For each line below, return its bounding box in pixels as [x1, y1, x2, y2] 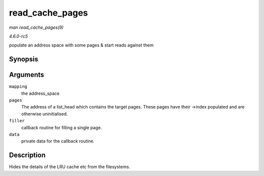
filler [9, 118, 25, 124]
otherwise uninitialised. [21, 110, 68, 117]
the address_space [21, 90, 60, 96]
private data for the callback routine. [21, 138, 95, 144]
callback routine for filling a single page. [21, 125, 102, 131]
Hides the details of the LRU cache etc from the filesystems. [9, 164, 131, 170]
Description [9, 151, 46, 159]
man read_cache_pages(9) [9, 24, 64, 30]
